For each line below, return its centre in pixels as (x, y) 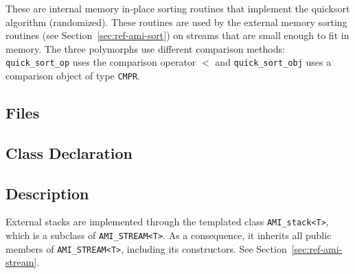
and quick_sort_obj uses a (273, 62)
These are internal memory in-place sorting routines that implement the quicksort (178, 8)
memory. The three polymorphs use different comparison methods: (145, 48)
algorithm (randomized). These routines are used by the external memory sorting (176, 22)
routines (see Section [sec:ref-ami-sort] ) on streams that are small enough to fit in (177, 35)
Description (47, 193)
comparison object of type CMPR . (73, 76)
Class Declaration (69, 152)
